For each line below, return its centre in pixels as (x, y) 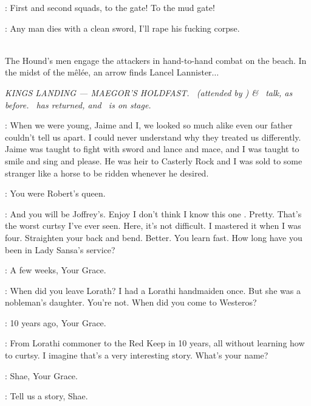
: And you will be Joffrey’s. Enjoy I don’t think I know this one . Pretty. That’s (153, 213)
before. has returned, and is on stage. (78, 104)
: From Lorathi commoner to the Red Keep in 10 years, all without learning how (155, 343)
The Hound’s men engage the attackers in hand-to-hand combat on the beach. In (156, 60)
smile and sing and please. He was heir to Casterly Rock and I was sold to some (154, 160)
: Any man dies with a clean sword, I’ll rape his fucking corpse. (122, 28)
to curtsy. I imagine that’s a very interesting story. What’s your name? (137, 355)
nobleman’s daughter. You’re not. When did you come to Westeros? (131, 302)
